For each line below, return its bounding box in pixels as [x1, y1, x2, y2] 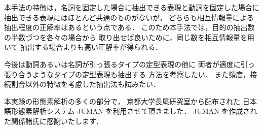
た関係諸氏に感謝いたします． [4, 115, 103, 126]
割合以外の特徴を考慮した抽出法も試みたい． [11, 79, 160, 89]
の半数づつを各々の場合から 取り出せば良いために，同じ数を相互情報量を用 [4, 31, 254, 42]
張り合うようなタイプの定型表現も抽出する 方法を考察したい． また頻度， [4, 69, 250, 79]
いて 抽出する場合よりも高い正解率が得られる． [4, 42, 162, 52]
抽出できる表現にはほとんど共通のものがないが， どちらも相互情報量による [4, 12, 254, 22]
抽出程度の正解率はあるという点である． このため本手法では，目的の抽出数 [4, 22, 255, 33]
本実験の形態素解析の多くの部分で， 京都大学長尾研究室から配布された [4, 95, 241, 106]
